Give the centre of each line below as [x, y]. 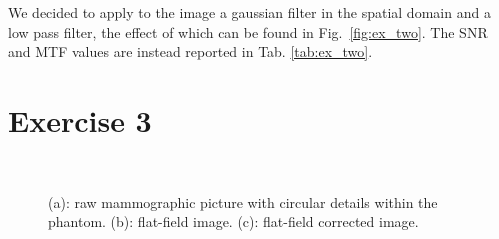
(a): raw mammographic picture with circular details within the [243, 201]
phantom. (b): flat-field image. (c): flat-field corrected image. [233, 221]
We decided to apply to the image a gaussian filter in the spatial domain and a [249, 12]
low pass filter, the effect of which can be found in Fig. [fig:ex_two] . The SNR [248, 31]
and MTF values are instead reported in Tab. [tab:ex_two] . [190, 51]
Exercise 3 [80, 119]
